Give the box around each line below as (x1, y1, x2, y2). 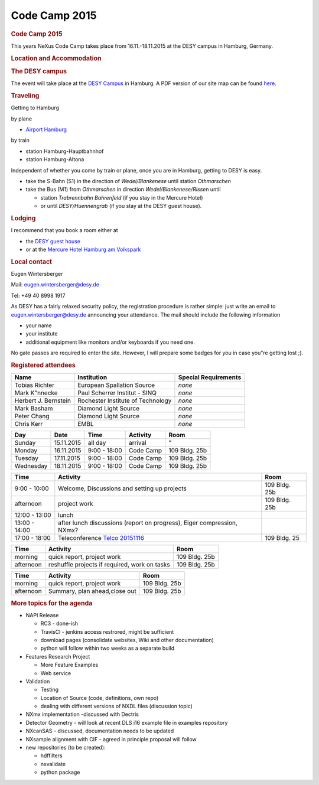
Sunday (14, 439, 36, 447)
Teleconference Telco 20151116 (58, 534, 145, 542)
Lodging (11, 214, 36, 222)
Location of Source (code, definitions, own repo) (40, 694, 159, 701)
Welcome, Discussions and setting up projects (58, 484, 187, 493)
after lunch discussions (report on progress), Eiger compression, (58, 519, 237, 527)
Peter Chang (14, 412, 50, 421)
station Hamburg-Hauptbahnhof (25, 148, 104, 155)
